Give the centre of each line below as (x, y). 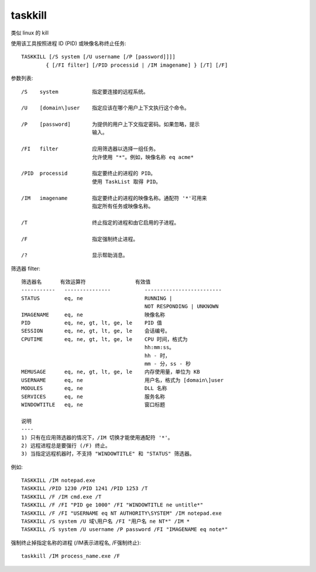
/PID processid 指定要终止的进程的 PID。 (89, 173)
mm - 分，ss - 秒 (168, 363)
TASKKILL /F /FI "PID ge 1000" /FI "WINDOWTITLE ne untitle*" (112, 505)
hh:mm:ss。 (159, 347)
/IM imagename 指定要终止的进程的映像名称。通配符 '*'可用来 (114, 198)
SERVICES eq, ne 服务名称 (93, 397)
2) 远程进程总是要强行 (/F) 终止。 (66, 445)
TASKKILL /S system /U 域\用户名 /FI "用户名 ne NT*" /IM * (106, 521)
